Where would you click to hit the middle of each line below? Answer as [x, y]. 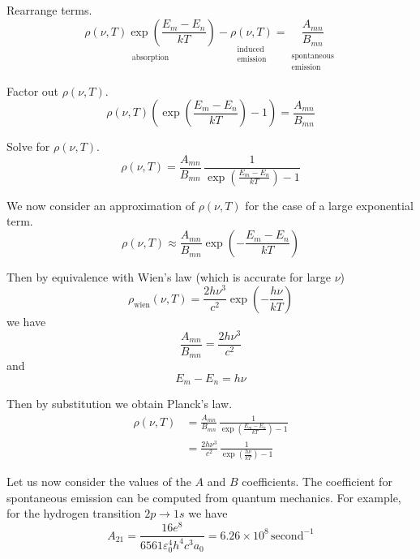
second [287, 536]
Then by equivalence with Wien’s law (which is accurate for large [169, 276]
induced [251, 49]
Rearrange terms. [49, 10]
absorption [150, 57]
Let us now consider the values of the [99, 482]
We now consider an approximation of [101, 205]
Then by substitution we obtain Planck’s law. [120, 404]
